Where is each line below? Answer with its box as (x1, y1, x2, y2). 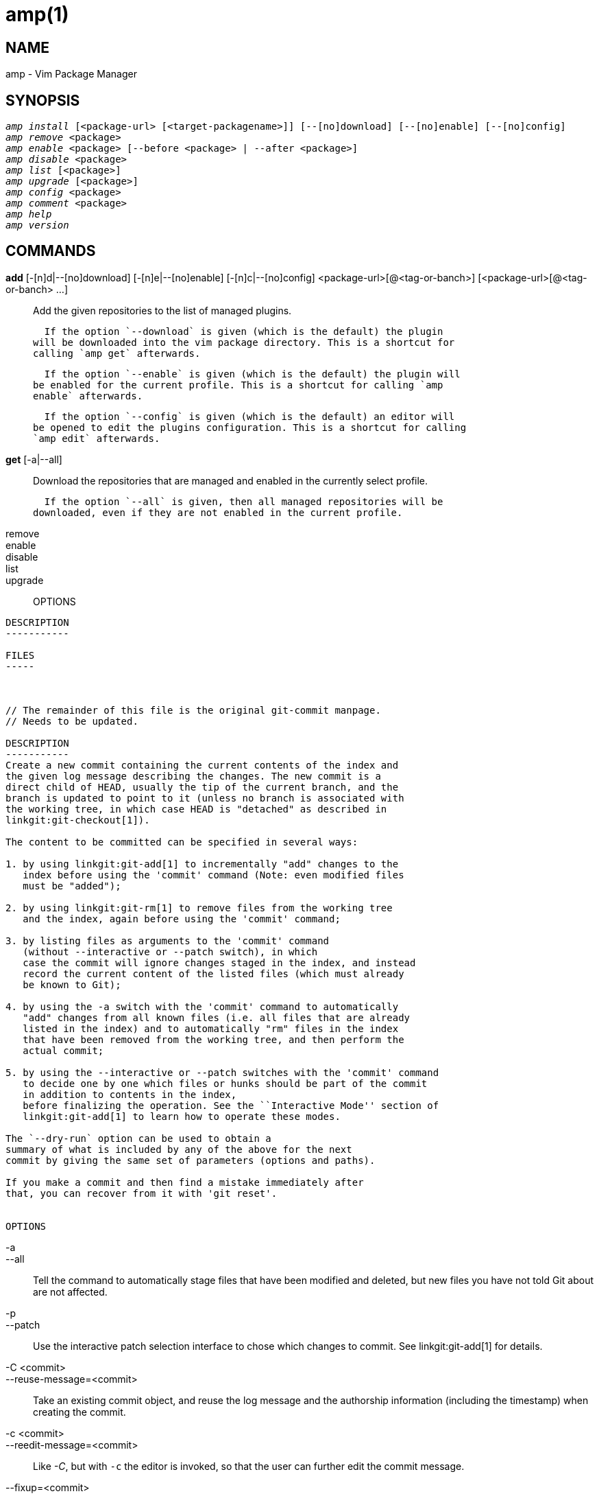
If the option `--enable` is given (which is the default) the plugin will (44, 368, 461, 379)
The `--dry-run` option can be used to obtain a (5, 1132, 271, 1144)
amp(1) (5, 3, 69, 26)
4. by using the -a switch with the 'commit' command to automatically (5, 1001, 399, 1012)
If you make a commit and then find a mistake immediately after (5, 1176, 364, 1188)
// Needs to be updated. (5, 715, 138, 727)
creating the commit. (33, 1405, 126, 1418)
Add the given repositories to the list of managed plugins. (33, 304, 292, 316)
